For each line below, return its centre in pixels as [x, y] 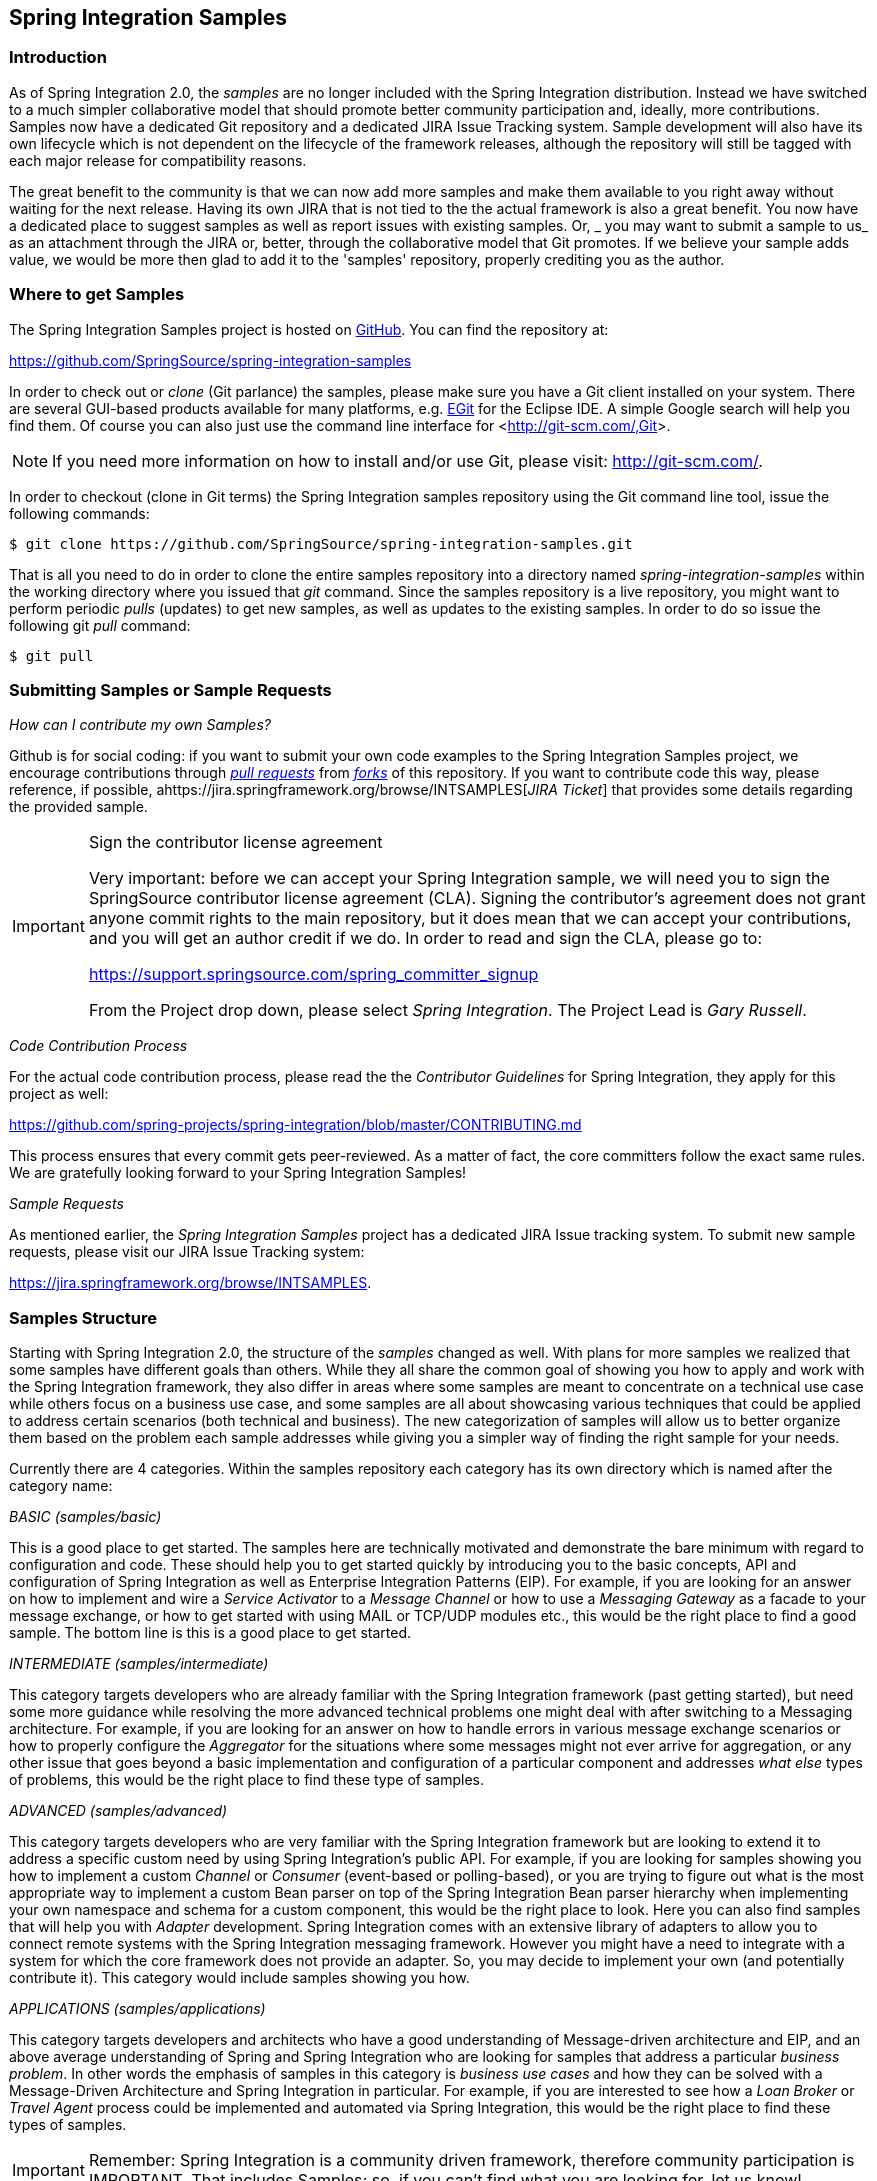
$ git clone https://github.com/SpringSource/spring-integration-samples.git [321, 543]
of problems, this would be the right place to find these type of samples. [246, 1780]
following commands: [79, 513]
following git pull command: [100, 625]
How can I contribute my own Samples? [140, 725]
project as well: [59, 1094]
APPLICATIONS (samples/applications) [137, 2009]
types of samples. [68, 2125]
